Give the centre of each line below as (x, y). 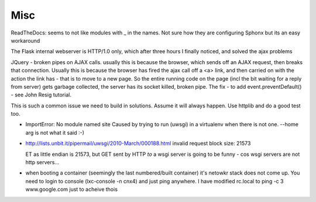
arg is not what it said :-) (55, 133)
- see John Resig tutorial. (41, 95)
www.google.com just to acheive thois (72, 189)
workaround (25, 40)
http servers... (42, 162)
